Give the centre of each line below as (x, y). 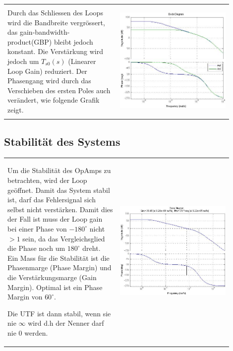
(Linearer (82, 61)
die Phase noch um (36, 248)
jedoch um (23, 61)
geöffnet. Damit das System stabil (59, 190)
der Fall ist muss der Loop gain (55, 219)
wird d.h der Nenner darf (66, 323)
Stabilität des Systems (62, 141)
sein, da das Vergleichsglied (64, 238)
